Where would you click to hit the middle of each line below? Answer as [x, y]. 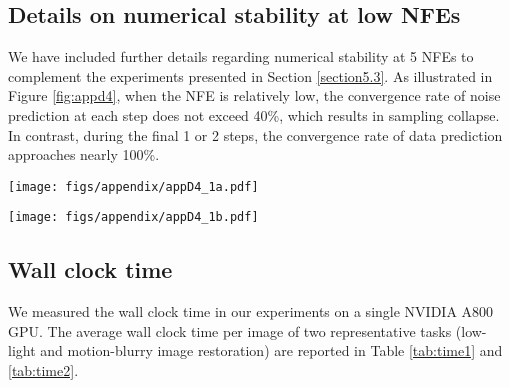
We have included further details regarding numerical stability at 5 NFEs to [241, 56]
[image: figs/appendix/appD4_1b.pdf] [133, 217]
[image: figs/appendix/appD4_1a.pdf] [133, 186]
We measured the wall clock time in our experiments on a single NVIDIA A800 [251, 311]
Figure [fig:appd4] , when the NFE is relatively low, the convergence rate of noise [254, 95]
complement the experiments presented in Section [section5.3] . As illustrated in [250, 75]
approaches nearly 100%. [84, 154]
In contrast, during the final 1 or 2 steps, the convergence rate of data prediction [255, 134]
